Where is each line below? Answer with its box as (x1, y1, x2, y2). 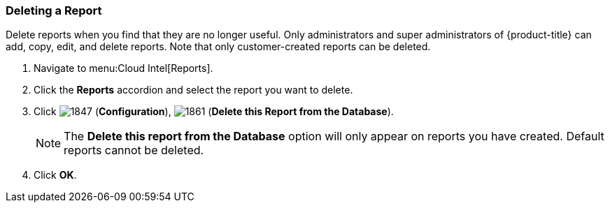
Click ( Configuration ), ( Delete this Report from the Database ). (34, 105, 394, 118)
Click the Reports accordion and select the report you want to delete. (34, 84, 353, 96)
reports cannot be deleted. (64, 143, 204, 158)
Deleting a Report (6, 3, 102, 17)
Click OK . (34, 169, 77, 181)
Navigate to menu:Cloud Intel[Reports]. (34, 62, 213, 75)
